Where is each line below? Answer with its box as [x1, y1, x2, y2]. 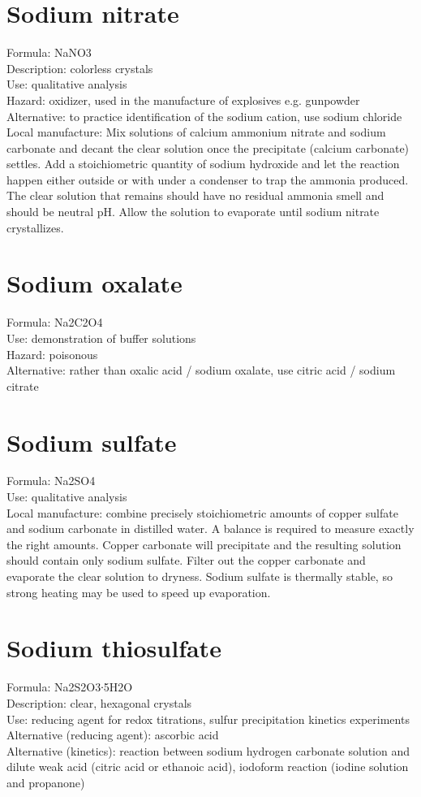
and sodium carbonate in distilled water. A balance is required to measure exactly [6, 520, 415, 537]
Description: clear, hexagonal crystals [6, 694, 192, 711]
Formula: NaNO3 [6, 44, 92, 61]
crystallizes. [6, 219, 64, 236]
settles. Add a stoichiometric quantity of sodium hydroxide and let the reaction [6, 155, 400, 172]
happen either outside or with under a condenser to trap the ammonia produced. [6, 171, 409, 188]
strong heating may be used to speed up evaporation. [6, 583, 271, 600]
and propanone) [6, 773, 85, 791]
